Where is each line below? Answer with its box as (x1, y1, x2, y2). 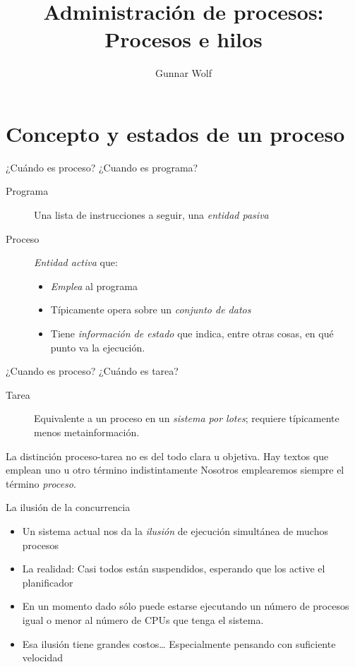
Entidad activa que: (34, 255, 118, 270)
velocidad (22, 650, 63, 665)
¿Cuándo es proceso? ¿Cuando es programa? (6, 160, 198, 174)
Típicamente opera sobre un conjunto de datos (50, 302, 251, 317)
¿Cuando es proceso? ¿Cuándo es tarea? (6, 363, 179, 378)
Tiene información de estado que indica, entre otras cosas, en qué (50, 326, 334, 340)
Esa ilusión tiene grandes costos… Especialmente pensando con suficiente (22, 636, 336, 651)
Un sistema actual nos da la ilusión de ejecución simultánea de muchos (22, 523, 328, 538)
